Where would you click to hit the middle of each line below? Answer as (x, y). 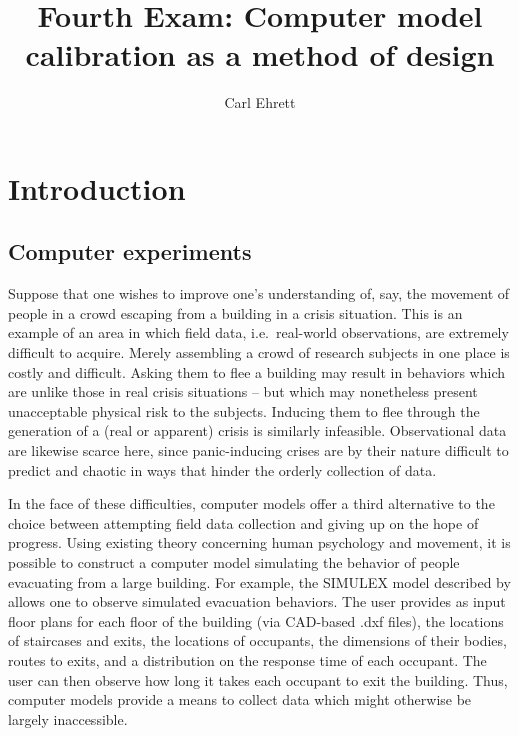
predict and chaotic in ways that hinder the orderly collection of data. (222, 469)
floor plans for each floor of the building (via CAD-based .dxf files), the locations (256, 620)
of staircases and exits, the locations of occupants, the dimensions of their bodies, (257, 640)
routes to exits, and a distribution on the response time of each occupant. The (247, 659)
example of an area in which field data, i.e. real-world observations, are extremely (258, 332)
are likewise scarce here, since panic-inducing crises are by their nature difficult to (258, 450)
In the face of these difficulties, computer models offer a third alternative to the (251, 503)
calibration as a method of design (260, 54)
